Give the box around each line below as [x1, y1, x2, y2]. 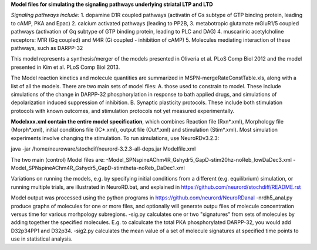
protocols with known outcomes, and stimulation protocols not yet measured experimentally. [11, 107, 235, 114]
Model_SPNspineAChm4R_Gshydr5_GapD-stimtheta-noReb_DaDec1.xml [11, 165, 185, 172]
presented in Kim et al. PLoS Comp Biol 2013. [11, 64, 120, 71]
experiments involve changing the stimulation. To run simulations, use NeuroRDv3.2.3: [11, 134, 220, 141]
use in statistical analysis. [11, 235, 73, 242]
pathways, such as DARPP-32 [11, 44, 83, 51]
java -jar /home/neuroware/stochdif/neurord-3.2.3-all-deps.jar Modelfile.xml [11, 145, 196, 152]
